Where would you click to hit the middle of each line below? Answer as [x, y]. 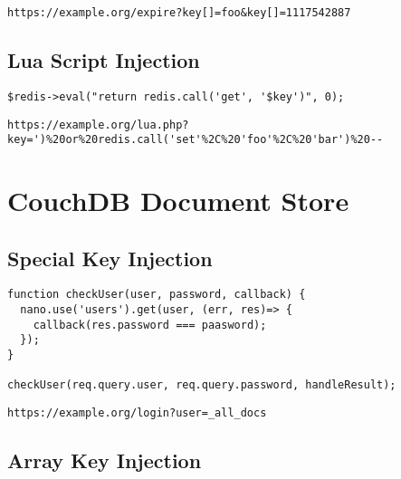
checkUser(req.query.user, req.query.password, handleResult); [202, 385]
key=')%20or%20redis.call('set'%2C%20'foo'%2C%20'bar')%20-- [196, 140]
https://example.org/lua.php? [98, 125]
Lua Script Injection [104, 60]
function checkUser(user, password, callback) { [157, 295]
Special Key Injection [110, 258]
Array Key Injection [105, 460]
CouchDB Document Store [178, 201]
